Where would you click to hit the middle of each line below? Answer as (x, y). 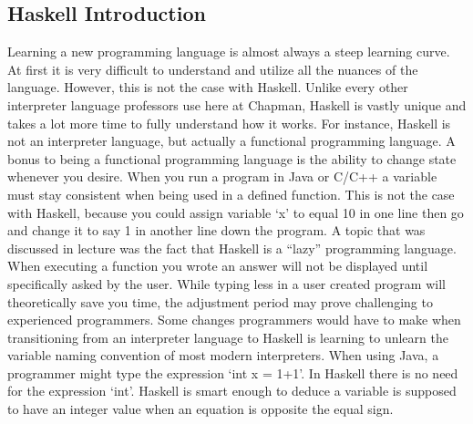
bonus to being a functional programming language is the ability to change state (232, 158)
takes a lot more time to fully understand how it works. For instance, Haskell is (229, 123)
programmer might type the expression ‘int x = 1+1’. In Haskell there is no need (233, 372)
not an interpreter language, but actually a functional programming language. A (231, 141)
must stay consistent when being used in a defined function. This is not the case (231, 194)
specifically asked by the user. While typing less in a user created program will (226, 283)
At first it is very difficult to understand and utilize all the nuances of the (213, 69)
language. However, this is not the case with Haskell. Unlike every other (208, 87)
